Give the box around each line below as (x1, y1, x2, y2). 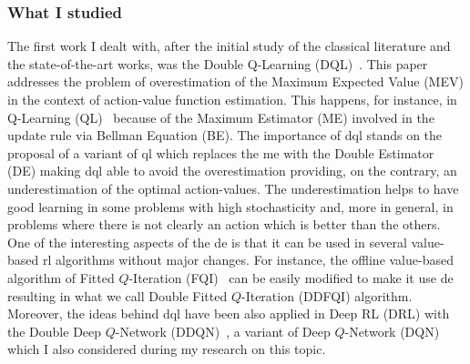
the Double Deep (7, 321, 102, 340)
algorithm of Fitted (7, 268, 115, 287)
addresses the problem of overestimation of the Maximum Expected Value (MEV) (7, 72, 464, 91)
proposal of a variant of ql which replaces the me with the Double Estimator (7, 143, 434, 162)
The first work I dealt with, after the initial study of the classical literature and (7, 36, 451, 56)
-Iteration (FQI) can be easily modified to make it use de (128, 268, 454, 287)
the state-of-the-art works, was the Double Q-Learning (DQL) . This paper (7, 54, 428, 73)
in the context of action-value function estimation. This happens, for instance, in (7, 90, 457, 108)
